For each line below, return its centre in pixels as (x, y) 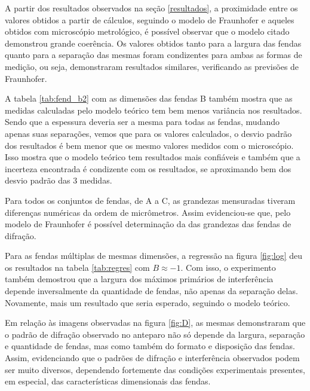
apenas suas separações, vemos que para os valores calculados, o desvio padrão (148, 133)
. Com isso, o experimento (228, 267)
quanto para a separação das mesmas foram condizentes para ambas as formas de (154, 55)
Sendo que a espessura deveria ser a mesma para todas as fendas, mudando (142, 122)
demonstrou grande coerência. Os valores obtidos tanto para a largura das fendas (153, 43)
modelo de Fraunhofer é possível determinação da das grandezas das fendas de (148, 224)
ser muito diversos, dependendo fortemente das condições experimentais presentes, (155, 369)
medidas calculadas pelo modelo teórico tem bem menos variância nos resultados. (154, 110)
